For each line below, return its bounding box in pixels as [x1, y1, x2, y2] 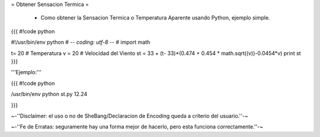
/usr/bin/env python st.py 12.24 [11, 91, 88, 98]
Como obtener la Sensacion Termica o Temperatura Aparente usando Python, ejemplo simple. [40, 14, 270, 21]
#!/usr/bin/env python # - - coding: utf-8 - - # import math [11, 39, 151, 46]
